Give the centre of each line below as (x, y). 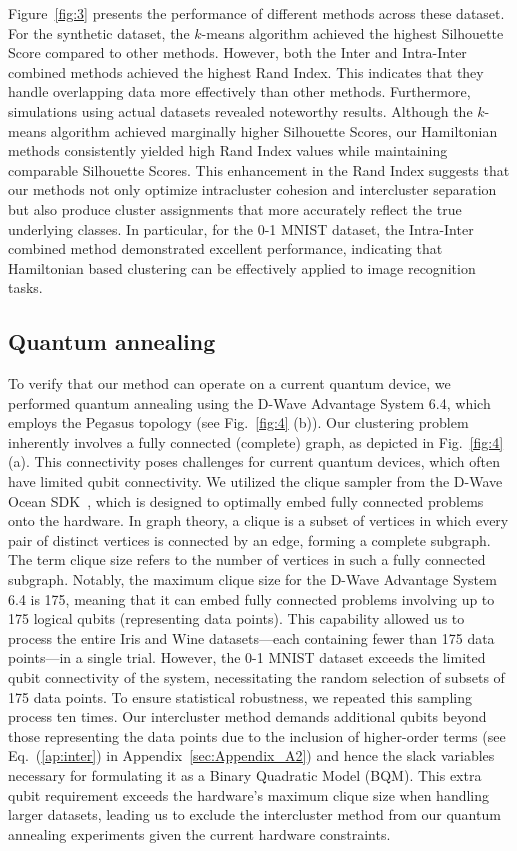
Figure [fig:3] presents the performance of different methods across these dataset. (256, 13)
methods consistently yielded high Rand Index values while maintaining (228, 150)
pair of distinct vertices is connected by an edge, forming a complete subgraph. (249, 539)
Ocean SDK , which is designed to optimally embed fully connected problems (246, 500)
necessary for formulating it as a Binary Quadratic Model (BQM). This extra (245, 774)
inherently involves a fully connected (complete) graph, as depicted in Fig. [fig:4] (256, 441)
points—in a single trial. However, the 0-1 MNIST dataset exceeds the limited (247, 657)
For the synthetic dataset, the (99, 32)
